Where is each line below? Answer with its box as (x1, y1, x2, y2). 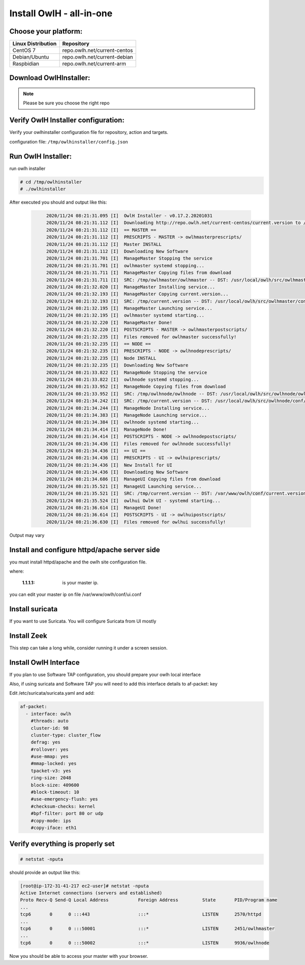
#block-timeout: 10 (30, 789, 80, 795)
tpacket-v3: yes (30, 768, 71, 774)
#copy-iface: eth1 (30, 825, 77, 831)
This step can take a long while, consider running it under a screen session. (9, 644, 168, 651)
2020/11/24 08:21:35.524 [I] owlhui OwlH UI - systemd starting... (46, 498, 221, 503)
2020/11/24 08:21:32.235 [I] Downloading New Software (46, 362, 189, 368)
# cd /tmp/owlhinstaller (20, 179, 82, 185)
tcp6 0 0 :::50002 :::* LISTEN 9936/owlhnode (20, 940, 269, 946)
